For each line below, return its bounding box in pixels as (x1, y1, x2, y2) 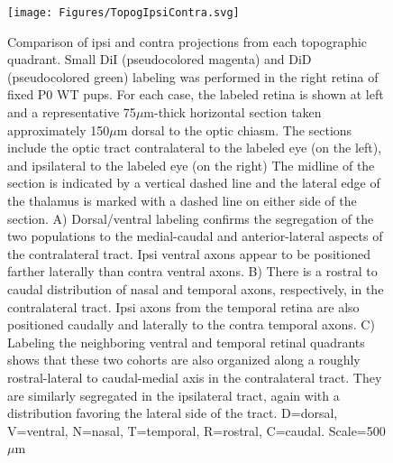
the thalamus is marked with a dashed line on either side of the (7, 191, 357, 209)
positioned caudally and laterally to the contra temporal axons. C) (7, 315, 375, 334)
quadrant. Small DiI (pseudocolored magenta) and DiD (7, 50, 312, 69)
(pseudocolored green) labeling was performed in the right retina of (7, 67, 379, 86)
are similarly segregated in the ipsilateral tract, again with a (7, 385, 340, 404)
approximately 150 (7, 120, 110, 139)
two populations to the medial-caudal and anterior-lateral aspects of (7, 227, 383, 245)
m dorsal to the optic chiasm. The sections (116, 120, 352, 139)
